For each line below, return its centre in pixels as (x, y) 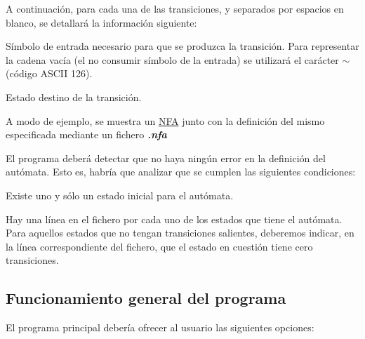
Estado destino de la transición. (74, 97)
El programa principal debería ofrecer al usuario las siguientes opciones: (160, 327)
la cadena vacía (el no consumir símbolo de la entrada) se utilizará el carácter (172, 59)
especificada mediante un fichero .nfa (86, 134)
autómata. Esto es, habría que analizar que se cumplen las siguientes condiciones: (181, 172)
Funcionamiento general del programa (146, 298)
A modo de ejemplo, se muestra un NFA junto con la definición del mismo (165, 120)
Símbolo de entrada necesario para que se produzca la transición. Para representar (182, 46)
